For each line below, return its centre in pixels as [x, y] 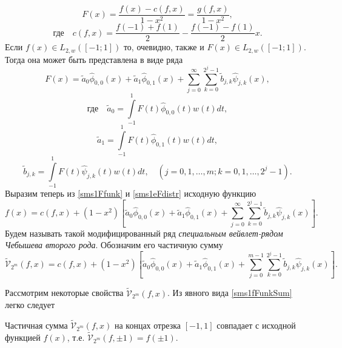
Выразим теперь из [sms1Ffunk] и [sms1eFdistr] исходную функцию [131, 193]
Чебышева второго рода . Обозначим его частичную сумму [114, 245]
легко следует [30, 305]
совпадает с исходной [256, 325]
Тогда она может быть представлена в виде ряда [94, 59]
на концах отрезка [148, 325]
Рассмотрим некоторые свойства [64, 293]
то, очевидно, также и [164, 47]
